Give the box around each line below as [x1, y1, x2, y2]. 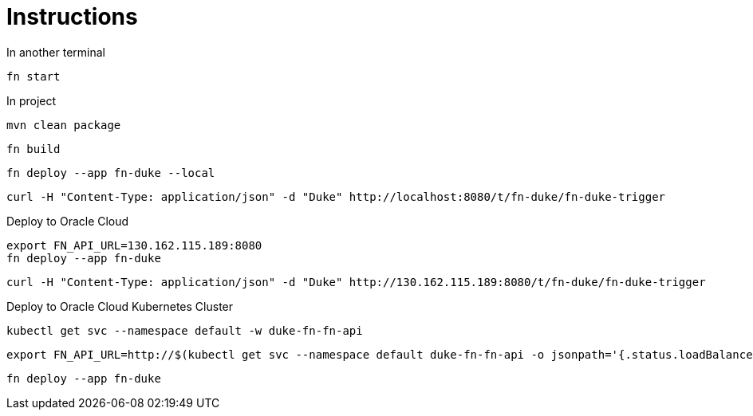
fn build [6, 142, 61, 155]
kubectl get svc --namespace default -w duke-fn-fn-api [6, 324, 363, 337]
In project [6, 93, 57, 108]
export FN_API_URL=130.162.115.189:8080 [6, 238, 262, 252]
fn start [6, 69, 61, 83]
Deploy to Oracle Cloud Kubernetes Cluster [6, 299, 234, 313]
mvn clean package [6, 118, 121, 131]
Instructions [6, 3, 138, 30]
